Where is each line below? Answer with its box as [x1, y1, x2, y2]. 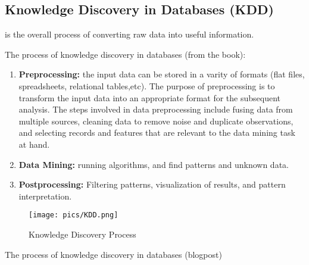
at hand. [18, 138, 50, 150]
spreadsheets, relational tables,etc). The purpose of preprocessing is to [18, 79, 275, 92]
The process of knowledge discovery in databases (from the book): [5, 48, 246, 60]
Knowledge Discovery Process [29, 227, 136, 240]
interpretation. [18, 189, 72, 202]
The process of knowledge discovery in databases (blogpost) [5, 248, 222, 260]
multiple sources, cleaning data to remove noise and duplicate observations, [18, 114, 294, 127]
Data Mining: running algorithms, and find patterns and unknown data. [18, 158, 289, 170]
